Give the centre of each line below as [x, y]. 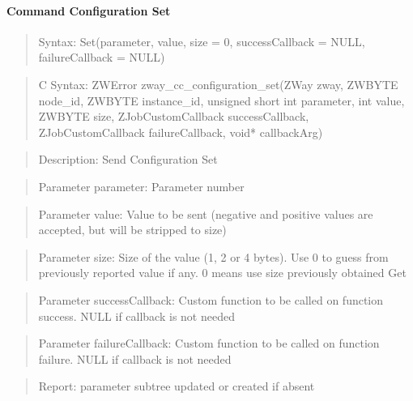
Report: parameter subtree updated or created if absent [177, 386]
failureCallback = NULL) [102, 57]
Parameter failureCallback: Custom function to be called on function [209, 343]
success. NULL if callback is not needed [136, 316]
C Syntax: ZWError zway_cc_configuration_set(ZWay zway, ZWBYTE [218, 84]
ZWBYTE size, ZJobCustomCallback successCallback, [174, 116]
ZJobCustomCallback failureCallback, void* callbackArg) [181, 132]
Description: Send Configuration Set [128, 159]
